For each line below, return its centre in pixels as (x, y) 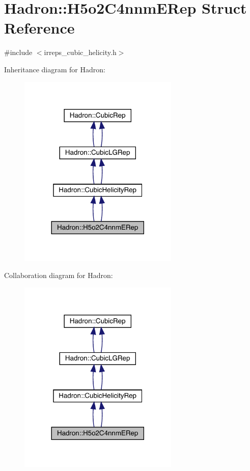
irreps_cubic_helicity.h (80, 52)
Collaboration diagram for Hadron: (59, 275)
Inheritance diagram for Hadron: (55, 69)
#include (18, 52)
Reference (39, 28)
